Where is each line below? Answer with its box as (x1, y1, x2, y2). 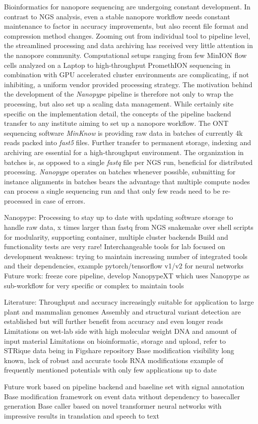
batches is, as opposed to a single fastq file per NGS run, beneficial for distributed (4, 157, 253, 167)
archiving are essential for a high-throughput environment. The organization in (4, 147, 244, 157)
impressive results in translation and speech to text (4, 410, 159, 421)
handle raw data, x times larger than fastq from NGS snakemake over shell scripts (4, 222, 254, 232)
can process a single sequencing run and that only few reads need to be (4, 186, 220, 196)
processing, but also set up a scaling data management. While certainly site (4, 98, 234, 108)
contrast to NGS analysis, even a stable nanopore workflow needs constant (4, 11, 230, 21)
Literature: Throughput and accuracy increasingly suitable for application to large (4, 297, 254, 307)
